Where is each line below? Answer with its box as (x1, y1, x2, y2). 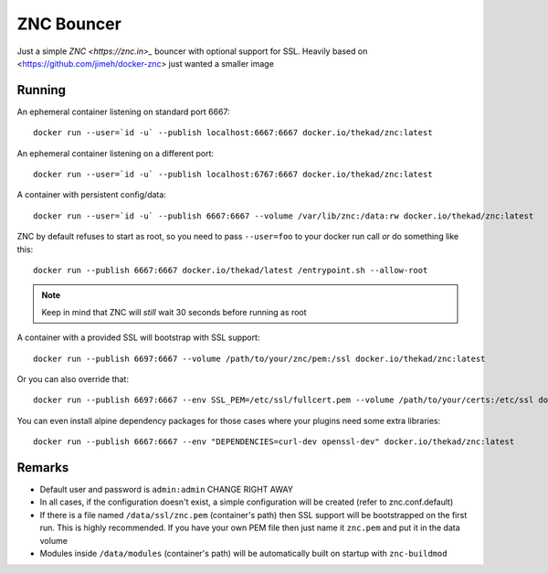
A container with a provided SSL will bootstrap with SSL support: (16, 332, 260, 343)
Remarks (16, 460, 69, 475)
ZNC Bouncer (16, 14, 122, 34)
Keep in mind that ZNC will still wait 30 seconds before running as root (41, 306, 307, 317)
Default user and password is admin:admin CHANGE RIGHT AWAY (39, 484, 294, 494)
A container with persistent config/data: (16, 189, 166, 200)
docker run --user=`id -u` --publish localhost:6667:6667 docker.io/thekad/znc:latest (33, 128, 433, 138)
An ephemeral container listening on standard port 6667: (16, 106, 230, 117)
